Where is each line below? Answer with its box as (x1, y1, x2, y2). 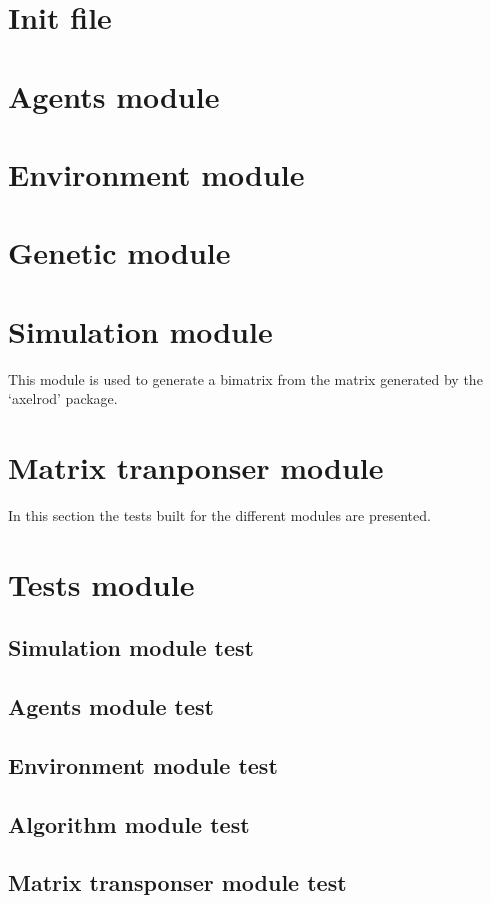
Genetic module (8, 232, 231, 273)
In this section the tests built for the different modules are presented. (8, 504, 431, 525)
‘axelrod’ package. (8, 388, 118, 409)
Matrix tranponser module (8, 447, 384, 487)
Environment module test (8, 749, 278, 780)
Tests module (8, 563, 195, 604)
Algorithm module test (8, 808, 250, 839)
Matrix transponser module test (8, 867, 347, 898)
